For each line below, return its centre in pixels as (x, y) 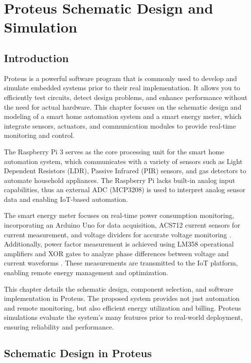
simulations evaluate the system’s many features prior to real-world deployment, (123, 317)
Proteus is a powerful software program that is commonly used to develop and (121, 78)
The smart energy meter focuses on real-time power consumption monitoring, (119, 215)
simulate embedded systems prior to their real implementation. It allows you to (122, 88)
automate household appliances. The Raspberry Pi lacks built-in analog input (120, 180)
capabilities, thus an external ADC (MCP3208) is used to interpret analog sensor (125, 190)
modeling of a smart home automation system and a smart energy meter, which (123, 116)
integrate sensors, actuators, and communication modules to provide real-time (120, 125)
